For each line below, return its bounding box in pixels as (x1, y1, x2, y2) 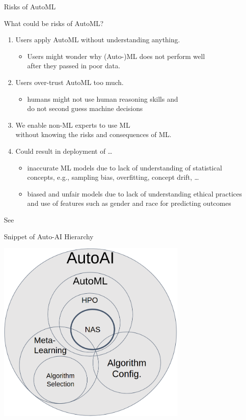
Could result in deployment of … (15, 145, 112, 156)
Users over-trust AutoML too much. (15, 77, 124, 87)
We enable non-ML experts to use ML (15, 119, 130, 130)
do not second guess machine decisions (27, 103, 143, 113)
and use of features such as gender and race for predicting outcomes (27, 198, 231, 208)
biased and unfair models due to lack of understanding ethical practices (27, 188, 242, 198)
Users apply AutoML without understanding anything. (15, 34, 180, 45)
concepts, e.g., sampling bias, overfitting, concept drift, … (27, 172, 199, 182)
